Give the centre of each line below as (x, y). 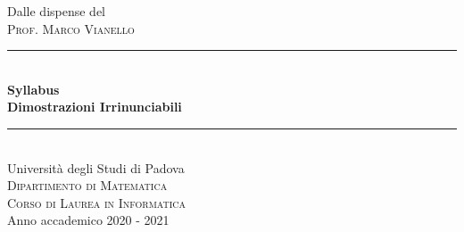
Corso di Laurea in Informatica (97, 202)
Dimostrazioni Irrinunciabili (95, 107)
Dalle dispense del (57, 11)
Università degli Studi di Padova (96, 167)
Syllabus (33, 89)
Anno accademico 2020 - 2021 (88, 220)
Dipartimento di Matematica (87, 185)
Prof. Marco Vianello (71, 28)
